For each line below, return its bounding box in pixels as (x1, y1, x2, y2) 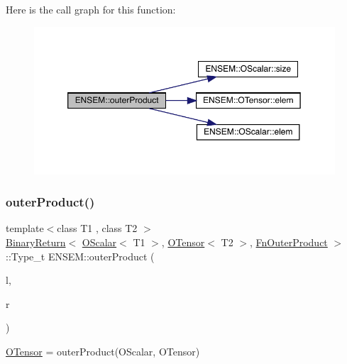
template (6, 221, 44, 236)
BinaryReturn (6, 234, 66, 249)
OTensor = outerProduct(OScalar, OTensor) (6, 343, 200, 358)
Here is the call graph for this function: (6, 2, 176, 16)
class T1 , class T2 (57, 221, 138, 236)
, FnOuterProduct (250, 234, 328, 249)
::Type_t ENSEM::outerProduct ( (6, 248, 155, 263)
